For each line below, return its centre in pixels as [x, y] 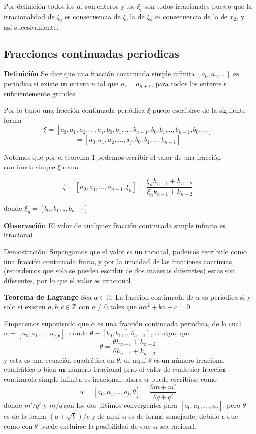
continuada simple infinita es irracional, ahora [73, 379]
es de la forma [25, 416]
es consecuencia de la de [191, 16]
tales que [123, 306]
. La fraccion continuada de [152, 297]
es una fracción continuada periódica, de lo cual [169, 323]
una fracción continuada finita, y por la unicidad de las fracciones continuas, [119, 261]
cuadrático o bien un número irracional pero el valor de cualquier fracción [115, 369]
